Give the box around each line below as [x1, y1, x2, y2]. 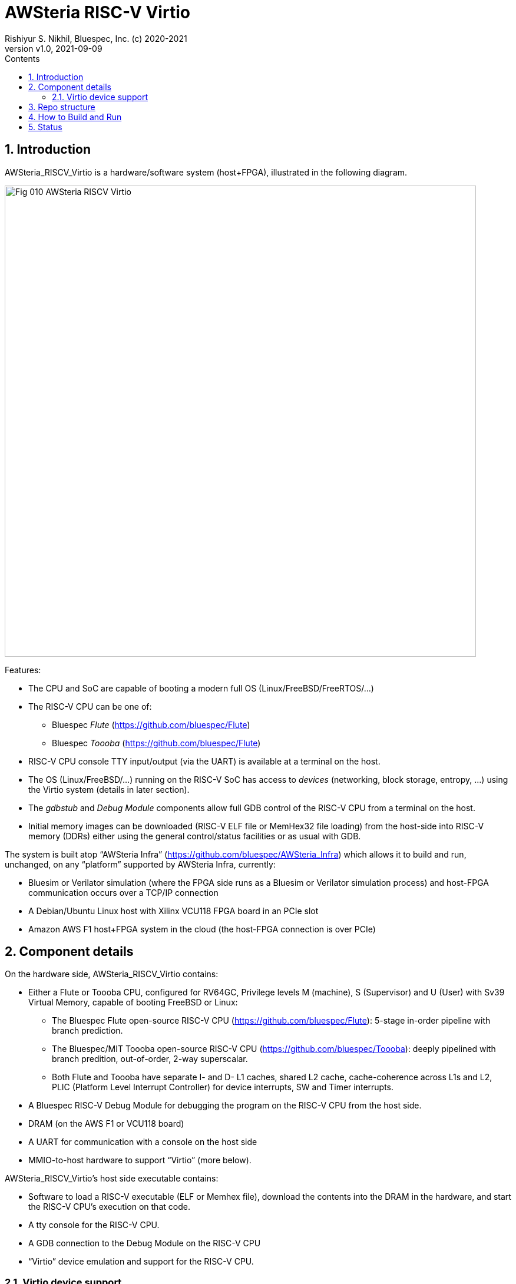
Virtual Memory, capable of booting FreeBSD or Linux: [28, 997, 238, 1008]
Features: [5, 664, 41, 675]
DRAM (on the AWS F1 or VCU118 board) [28, 1118, 184, 1129]
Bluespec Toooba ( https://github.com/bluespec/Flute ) [52, 737, 261, 748]
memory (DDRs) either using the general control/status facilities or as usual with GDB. [28, 830, 361, 841]
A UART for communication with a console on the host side [28, 1137, 257, 1147]
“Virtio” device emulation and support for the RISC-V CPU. [28, 1256, 254, 1267]
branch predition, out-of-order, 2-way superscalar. [52, 1054, 248, 1064]
